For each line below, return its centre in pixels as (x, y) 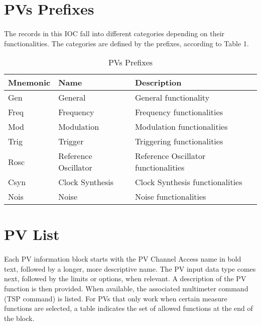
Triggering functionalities (179, 141)
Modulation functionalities (181, 127)
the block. (19, 318)
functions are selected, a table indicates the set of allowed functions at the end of (128, 308)
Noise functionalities (170, 197)
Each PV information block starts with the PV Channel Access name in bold (123, 259)
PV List (32, 234)
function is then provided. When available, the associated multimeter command (126, 288)
